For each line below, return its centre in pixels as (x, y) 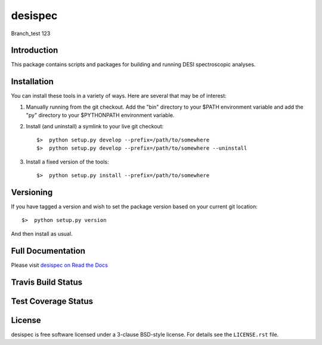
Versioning (32, 192)
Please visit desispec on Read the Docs (60, 265)
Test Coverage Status (52, 301)
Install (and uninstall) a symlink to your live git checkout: (95, 126)
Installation (32, 81)
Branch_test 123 (31, 33)
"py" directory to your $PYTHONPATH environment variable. (100, 115)
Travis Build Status (47, 282)
